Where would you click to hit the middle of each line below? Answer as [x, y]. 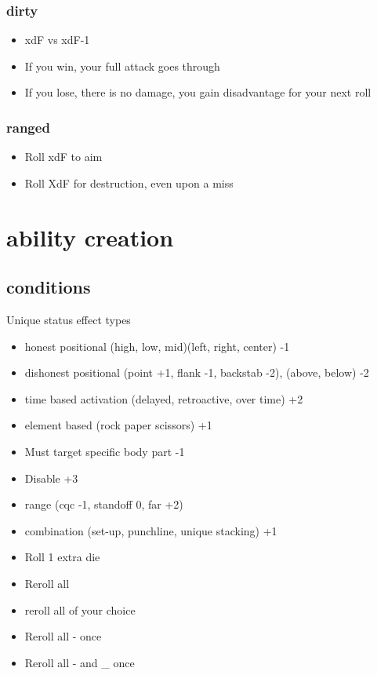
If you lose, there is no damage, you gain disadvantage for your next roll [198, 92]
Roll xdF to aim [63, 157]
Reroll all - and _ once [80, 662]
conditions [49, 287]
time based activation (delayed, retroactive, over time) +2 [164, 398]
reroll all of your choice [80, 609]
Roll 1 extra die [62, 557]
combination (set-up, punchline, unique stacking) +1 [151, 530]
